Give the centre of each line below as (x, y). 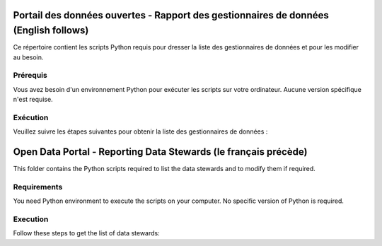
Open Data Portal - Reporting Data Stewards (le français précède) (160, 152)
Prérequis (30, 76)
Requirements (38, 187)
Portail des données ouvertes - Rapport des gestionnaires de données (171, 15)
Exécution (31, 117)
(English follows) (51, 31)
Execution (31, 219)
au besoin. (28, 57)
